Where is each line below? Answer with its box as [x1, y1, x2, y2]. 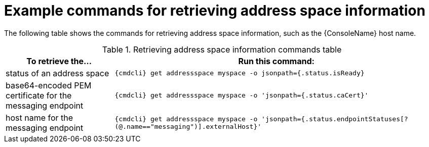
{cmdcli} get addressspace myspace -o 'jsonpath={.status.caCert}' [114, 91, 369, 100]
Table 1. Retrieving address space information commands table [102, 44, 342, 55]
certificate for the [6, 90, 72, 101]
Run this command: [238, 56, 315, 66]
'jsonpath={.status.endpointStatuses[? [261, 115, 408, 123]
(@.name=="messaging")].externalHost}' [114, 122, 262, 130]
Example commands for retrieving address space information [4, 2, 425, 19]
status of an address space [6, 68, 109, 78]
